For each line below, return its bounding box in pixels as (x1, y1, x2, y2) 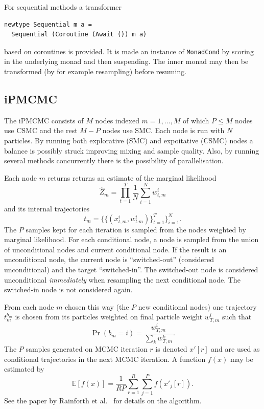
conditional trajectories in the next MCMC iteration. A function (4, 353, 206, 364)
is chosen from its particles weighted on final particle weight (15, 311, 203, 322)
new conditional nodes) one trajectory (138, 301, 257, 312)
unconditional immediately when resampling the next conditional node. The (4, 274, 241, 285)
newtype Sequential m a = (4, 20, 92, 28)
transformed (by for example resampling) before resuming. (4, 66, 187, 77)
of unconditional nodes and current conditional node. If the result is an (4, 244, 227, 254)
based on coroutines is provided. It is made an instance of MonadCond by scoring (4, 46, 254, 56)
